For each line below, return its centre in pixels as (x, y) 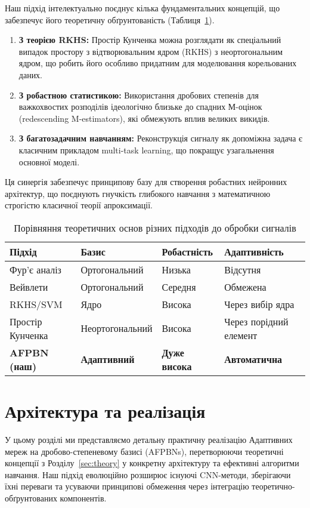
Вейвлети (29, 287)
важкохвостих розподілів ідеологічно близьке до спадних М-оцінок (140, 107)
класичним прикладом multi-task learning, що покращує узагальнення (146, 150)
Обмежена (245, 287)
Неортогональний (117, 328)
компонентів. (83, 498)
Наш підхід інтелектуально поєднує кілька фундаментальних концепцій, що (142, 8)
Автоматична (253, 359)
